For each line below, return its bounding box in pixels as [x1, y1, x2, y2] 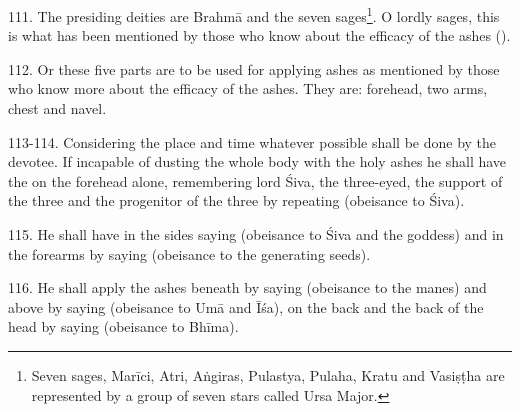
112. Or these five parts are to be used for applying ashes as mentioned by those [8, 58, 500, 79]
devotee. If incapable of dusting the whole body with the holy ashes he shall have [8, 151, 507, 172]
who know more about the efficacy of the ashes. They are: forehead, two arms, [8, 78, 488, 99]
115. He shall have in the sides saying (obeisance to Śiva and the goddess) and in [8, 224, 504, 244]
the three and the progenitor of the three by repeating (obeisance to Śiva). [8, 190, 465, 211]
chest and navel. [8, 98, 107, 119]
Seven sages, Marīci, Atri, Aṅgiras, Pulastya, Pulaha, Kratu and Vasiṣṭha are [31, 364, 505, 385]
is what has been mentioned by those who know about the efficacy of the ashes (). [8, 25, 511, 46]
